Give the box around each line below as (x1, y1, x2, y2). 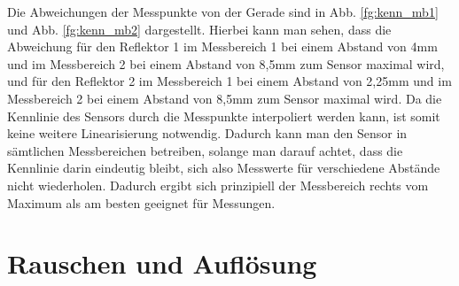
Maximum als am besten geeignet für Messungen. (7, 193, 276, 212)
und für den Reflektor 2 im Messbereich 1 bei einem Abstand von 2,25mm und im (7, 72, 452, 90)
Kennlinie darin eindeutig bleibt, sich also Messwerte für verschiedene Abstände (7, 158, 440, 177)
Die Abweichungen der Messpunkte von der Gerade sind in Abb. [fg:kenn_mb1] (7, 3, 439, 20)
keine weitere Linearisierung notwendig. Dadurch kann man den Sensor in (7, 124, 408, 143)
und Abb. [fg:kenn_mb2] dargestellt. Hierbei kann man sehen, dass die (7, 19, 392, 38)
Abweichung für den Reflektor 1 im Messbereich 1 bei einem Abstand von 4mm (7, 37, 438, 56)
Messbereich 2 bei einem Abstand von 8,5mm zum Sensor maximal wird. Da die (7, 89, 442, 107)
